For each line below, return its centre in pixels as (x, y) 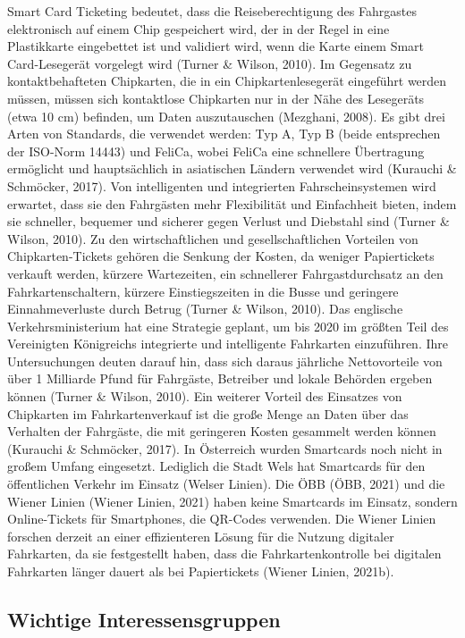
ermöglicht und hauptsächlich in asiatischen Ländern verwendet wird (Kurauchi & (232, 168)
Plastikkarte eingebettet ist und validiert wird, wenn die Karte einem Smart (216, 46)
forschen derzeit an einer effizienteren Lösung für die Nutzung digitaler (201, 536)
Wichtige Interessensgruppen (144, 619)
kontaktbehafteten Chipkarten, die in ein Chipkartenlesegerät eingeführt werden (227, 81)
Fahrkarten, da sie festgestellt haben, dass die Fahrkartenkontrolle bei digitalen (224, 554)
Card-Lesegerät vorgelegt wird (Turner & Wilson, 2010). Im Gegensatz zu (210, 63)
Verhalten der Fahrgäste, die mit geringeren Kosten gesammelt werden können (222, 431)
